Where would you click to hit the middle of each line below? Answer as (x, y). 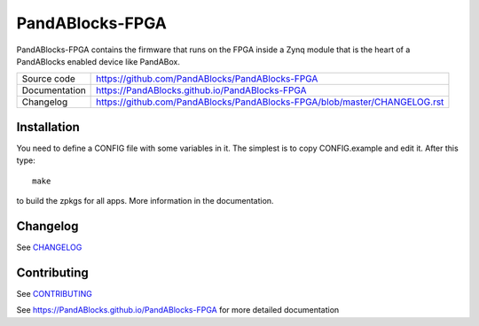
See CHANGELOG (49, 247)
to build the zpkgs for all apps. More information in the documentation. (145, 201)
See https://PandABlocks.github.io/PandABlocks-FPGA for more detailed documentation (178, 310)
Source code (48, 79)
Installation (48, 127)
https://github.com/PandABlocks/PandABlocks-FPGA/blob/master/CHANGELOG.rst (270, 102)
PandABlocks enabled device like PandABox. (98, 61)
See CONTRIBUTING (54, 293)
